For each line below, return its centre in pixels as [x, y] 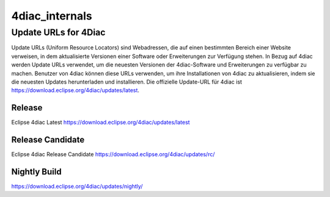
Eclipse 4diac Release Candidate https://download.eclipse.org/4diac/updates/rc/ [113, 154]
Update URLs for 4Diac [58, 32]
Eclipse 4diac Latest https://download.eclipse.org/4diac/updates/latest [101, 123]
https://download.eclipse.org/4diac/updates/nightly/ [77, 187]
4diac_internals [52, 16]
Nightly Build [36, 172]
